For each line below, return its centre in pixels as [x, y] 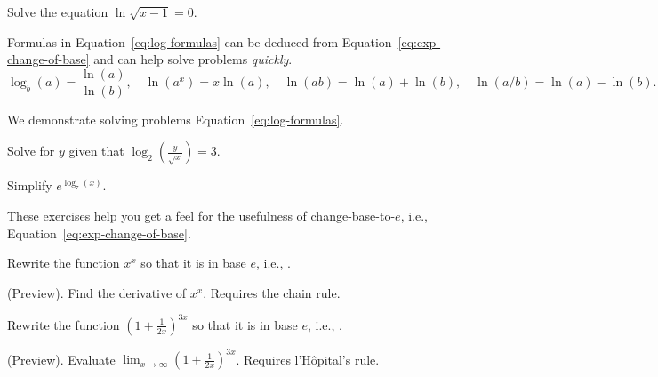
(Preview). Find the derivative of [97, 292]
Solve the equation [58, 12]
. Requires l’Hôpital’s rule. [308, 359]
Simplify [30, 185]
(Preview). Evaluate [61, 359]
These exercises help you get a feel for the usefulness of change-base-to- [201, 216]
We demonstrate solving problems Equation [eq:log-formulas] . [176, 119]
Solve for [31, 151]
